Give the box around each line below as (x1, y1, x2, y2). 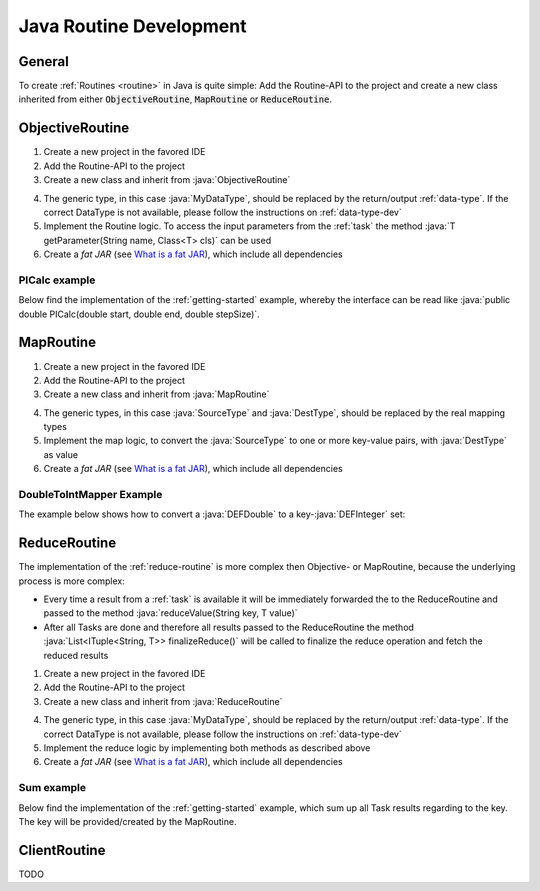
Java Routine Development (18, 15, 247, 37)
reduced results (43, 649, 109, 661)
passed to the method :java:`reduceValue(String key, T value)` (43, 607, 299, 619)
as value (43, 448, 79, 460)
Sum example (18, 781, 87, 795)
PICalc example (18, 273, 96, 287)
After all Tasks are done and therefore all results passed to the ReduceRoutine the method (43, 621, 415, 633)
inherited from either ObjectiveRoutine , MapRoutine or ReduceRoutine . (18, 93, 332, 105)
